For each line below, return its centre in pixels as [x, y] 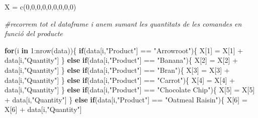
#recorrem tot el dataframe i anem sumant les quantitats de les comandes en [123, 23]
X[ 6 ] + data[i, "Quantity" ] [43, 109]
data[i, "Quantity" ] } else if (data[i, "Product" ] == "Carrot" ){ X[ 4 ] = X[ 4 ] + [120, 80]
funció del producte [34, 33]
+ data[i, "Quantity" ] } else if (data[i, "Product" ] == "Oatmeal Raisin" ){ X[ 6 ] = [126, 99]
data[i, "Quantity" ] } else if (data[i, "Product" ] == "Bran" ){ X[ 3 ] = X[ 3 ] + [117, 70]
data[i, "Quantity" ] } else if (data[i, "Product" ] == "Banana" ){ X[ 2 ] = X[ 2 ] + [121, 60]
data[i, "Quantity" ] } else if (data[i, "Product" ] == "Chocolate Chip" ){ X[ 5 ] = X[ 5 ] [130, 90]
